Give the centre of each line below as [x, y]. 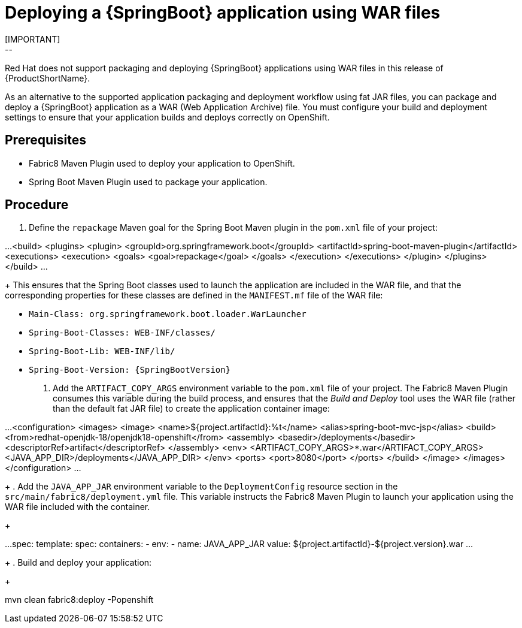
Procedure [37, 205]
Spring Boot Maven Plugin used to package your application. [148, 182]
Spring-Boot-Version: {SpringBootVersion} [130, 370]
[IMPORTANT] [33, 39]
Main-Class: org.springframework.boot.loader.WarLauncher [168, 314]
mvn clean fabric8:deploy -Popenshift [79, 600]
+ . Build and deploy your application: [78, 563]
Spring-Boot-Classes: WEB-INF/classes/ [122, 333]
